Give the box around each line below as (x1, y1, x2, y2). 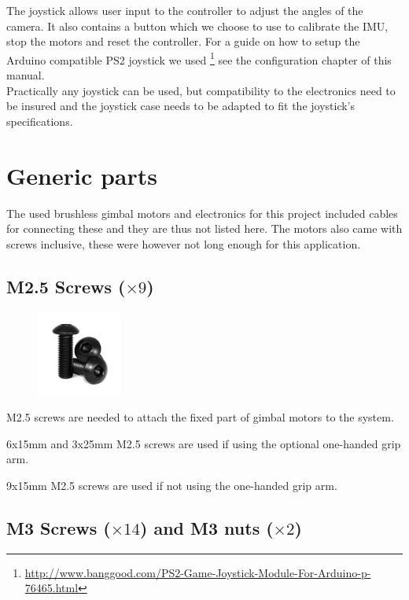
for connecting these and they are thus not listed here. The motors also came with (6, 220, 403, 237)
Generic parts (6, 159, 157, 191)
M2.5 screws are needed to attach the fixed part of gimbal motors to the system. (6, 409, 394, 425)
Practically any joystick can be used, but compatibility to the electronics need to (6, 82, 396, 98)
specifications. (6, 112, 73, 129)
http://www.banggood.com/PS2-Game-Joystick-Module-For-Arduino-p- (24, 564, 371, 580)
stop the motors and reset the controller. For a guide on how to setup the (6, 33, 360, 50)
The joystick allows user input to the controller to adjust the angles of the (6, 2, 363, 18)
